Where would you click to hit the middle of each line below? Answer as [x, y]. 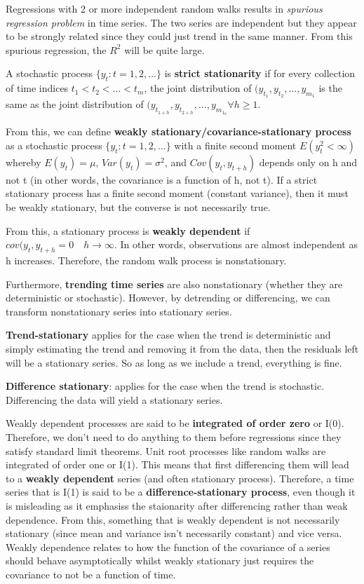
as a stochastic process [54, 145]
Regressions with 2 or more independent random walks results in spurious [164, 8]
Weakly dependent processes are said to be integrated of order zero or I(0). [175, 423]
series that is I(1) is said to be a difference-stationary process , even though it [181, 492]
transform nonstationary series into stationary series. [119, 311]
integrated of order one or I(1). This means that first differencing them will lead [177, 464]
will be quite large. [164, 49]
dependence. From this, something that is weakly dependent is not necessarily [173, 519]
